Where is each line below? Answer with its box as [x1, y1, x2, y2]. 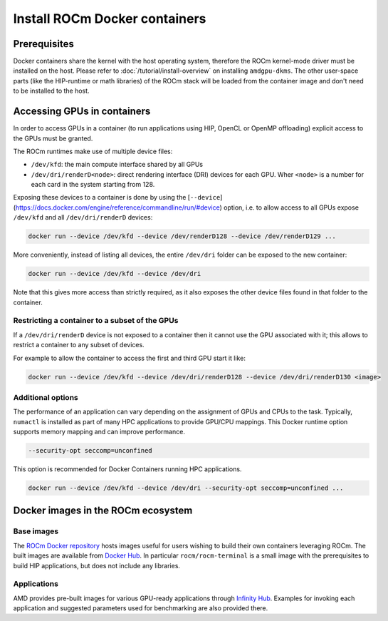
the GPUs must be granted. [13, 134, 93, 143]
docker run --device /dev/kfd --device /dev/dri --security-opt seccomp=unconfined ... [28, 483, 344, 492]
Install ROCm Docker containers [13, 11, 206, 26]
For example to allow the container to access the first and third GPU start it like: [13, 354, 246, 362]
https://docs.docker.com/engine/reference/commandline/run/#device [15, 203, 220, 212]
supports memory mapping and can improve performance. [13, 428, 185, 436]
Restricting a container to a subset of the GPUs [13, 316, 179, 326]
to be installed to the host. [13, 86, 90, 96]
